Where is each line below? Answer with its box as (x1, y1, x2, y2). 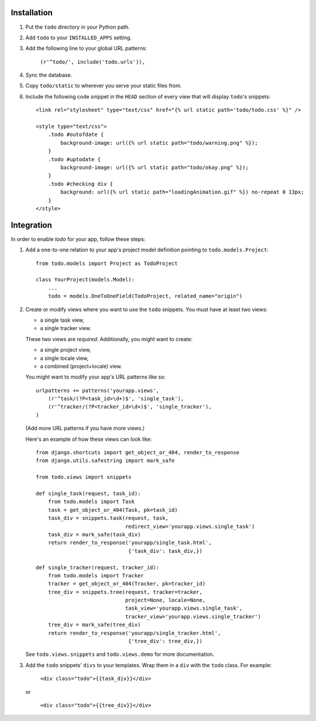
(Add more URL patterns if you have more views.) (25, 425, 145, 432)
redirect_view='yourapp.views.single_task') (125, 523, 255, 530)
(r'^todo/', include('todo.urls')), (40, 59, 146, 65)
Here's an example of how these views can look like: (25, 436, 152, 443)
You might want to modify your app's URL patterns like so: (25, 373, 166, 380)
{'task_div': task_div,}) (128, 547, 203, 554)
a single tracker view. (40, 325, 92, 332)
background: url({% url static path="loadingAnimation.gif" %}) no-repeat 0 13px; (60, 189, 304, 196)
